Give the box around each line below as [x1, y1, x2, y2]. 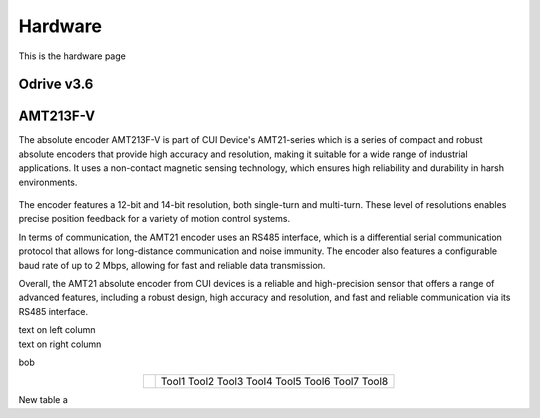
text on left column [18, 324, 96, 336]
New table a [18, 394, 69, 406]
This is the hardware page [18, 50, 127, 62]
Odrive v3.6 [18, 76, 94, 93]
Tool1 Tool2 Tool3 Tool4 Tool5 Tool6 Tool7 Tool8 [160, 375, 389, 389]
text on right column [18, 338, 102, 350]
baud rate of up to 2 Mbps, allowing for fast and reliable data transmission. [18, 259, 326, 271]
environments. [18, 176, 78, 188]
